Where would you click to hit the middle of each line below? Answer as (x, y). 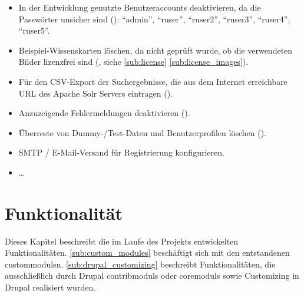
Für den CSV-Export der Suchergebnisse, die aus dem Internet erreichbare (153, 81)
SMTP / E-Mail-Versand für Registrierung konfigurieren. (121, 152)
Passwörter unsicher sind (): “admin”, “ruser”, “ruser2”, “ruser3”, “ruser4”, (154, 19)
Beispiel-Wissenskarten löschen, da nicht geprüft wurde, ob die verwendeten (156, 50)
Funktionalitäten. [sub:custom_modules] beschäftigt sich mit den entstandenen (147, 253)
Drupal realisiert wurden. (50, 287)
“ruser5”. (34, 30)
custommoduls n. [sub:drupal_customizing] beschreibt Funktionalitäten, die (140, 264)
